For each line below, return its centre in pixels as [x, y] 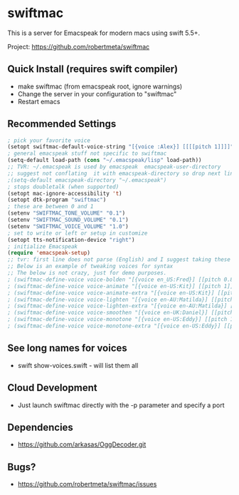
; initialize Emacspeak [43, 246]
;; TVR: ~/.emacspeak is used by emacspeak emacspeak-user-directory [114, 167]
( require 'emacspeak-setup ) [49, 253]
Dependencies [40, 427]
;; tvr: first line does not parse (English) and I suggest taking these [119, 260]
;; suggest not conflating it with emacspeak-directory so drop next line [122, 173]
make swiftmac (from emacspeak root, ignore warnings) [100, 86]
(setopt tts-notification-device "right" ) [71, 240]
